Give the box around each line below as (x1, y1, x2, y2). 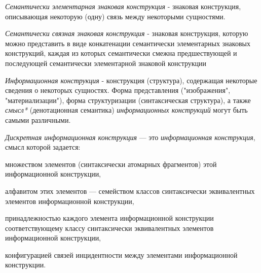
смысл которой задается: (5, 142, 81, 152)
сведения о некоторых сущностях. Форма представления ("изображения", (5, 85, 231, 95)
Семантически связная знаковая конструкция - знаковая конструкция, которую (5, 28, 248, 39)
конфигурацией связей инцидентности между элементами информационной (5, 249, 238, 260)
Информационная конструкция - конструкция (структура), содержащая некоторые (5, 75, 257, 85)
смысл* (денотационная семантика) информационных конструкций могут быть (5, 105, 248, 115)
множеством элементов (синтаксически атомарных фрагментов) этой (5, 158, 217, 169)
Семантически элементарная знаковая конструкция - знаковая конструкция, (5, 1, 241, 11)
